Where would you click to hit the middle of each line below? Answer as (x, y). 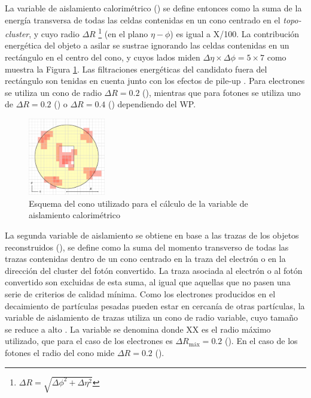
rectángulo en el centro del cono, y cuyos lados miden (103, 57)
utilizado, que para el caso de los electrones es (89, 341)
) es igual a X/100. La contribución (235, 33)
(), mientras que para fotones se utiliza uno (222, 92)
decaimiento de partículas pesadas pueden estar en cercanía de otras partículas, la (155, 305)
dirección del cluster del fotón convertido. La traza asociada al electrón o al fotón (154, 270)
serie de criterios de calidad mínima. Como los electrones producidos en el (140, 293)
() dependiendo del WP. (152, 104)
